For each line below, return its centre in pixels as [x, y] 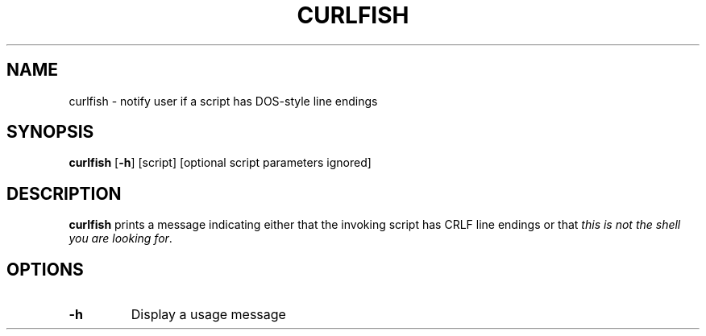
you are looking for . [120, 239]
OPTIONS [45, 269]
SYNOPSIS [50, 132]
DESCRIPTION [64, 193]
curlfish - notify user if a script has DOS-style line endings [223, 101]
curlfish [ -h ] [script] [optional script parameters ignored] [220, 163]
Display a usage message [208, 315]
